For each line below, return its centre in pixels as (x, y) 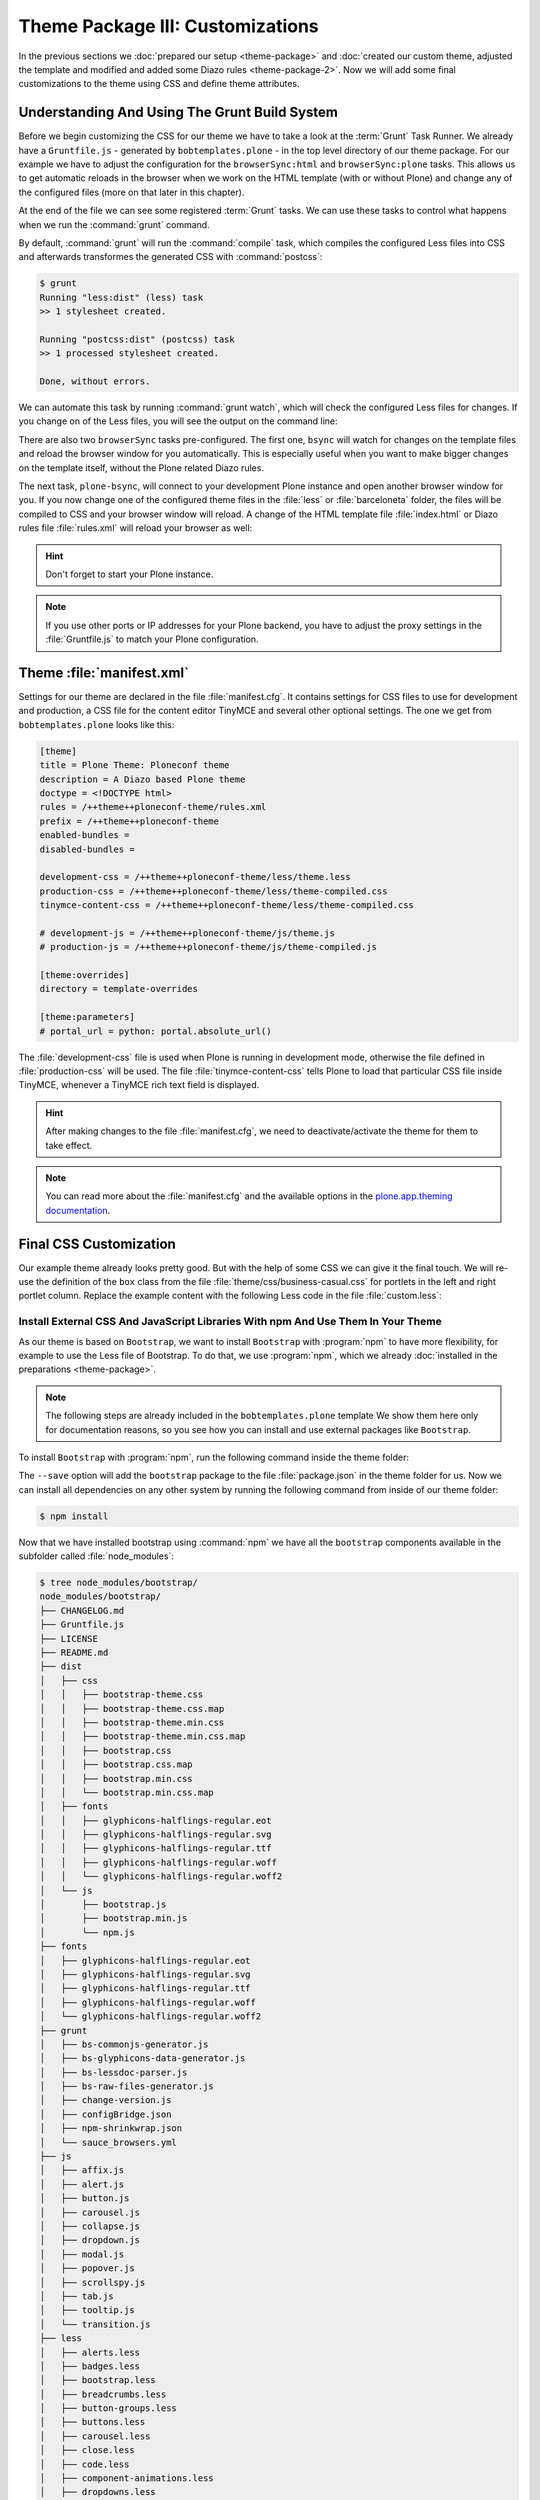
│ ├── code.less (84, 2464)
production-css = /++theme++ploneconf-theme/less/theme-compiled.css (213, 891)
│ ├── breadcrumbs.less (103, 2394)
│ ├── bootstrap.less (98, 2380)
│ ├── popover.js (87, 2268)
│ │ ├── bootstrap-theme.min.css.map (142, 1736)
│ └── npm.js (87, 1932)
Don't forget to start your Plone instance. (129, 574)
